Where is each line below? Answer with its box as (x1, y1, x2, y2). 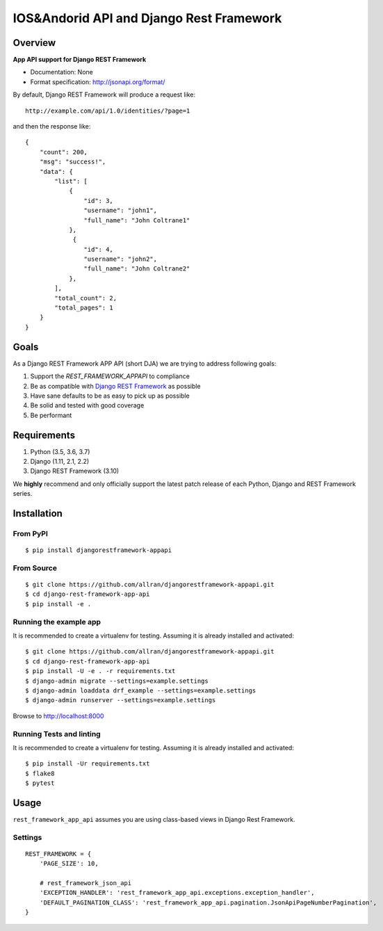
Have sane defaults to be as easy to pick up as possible (30, 391, 190, 400)
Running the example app (13, 617, 101, 626)
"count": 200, (39, 148, 88, 156)
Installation (13, 508, 63, 519)
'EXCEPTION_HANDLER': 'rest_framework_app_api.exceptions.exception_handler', (39, 889, 315, 897)
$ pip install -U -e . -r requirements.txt (25, 667, 176, 675)
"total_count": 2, (54, 294, 117, 302)
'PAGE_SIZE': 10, (39, 859, 99, 868)
